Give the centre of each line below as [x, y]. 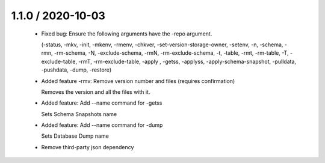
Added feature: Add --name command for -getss [102, 103]
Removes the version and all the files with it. [96, 92]
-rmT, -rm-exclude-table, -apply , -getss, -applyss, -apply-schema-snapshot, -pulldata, [187, 61]
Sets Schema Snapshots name [79, 114]
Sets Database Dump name [75, 136]
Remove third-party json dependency [88, 147]
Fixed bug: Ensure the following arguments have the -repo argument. [127, 34]
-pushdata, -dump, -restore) [76, 70]
